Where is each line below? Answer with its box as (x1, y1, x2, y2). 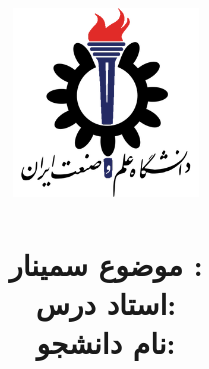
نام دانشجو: (36, 321, 176, 362)
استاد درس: (35, 282, 177, 323)
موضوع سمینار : (9, 243, 203, 284)
